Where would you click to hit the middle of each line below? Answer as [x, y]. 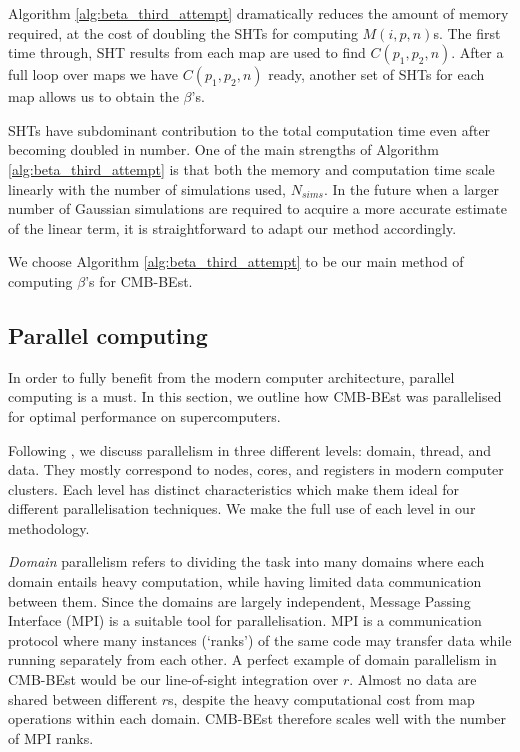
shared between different [83, 698]
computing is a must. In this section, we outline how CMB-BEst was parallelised [255, 396]
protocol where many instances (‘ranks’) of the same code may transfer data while [260, 639]
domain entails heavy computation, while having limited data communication [245, 581]
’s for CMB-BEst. [139, 280]
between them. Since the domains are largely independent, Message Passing [239, 600]
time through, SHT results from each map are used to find [187, 52]
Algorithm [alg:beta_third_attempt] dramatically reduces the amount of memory [258, 13]
